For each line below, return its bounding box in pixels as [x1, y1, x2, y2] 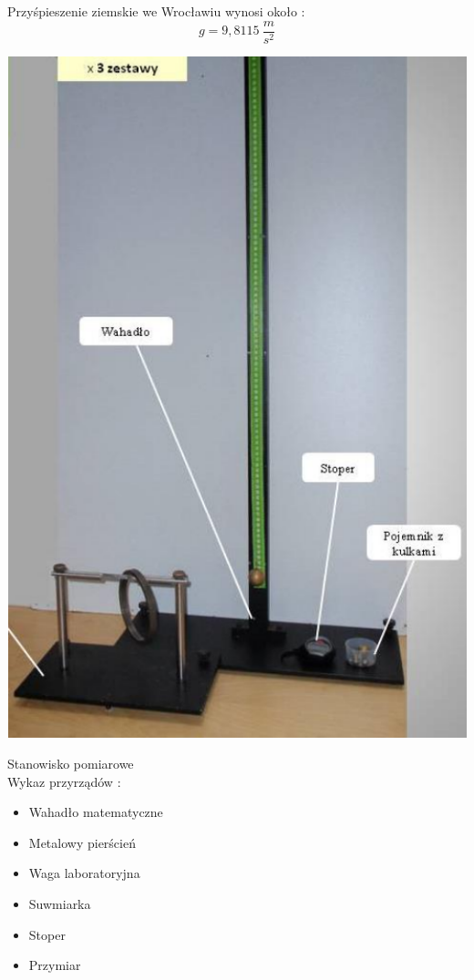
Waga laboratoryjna [28, 863, 140, 883]
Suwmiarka [28, 894, 91, 914]
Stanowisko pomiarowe [7, 754, 134, 773]
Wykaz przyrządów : [7, 771, 121, 791]
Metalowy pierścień [28, 832, 136, 852]
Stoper [28, 924, 66, 944]
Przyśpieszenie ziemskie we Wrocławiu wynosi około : [7, 2, 305, 20]
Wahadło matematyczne [28, 802, 163, 822]
